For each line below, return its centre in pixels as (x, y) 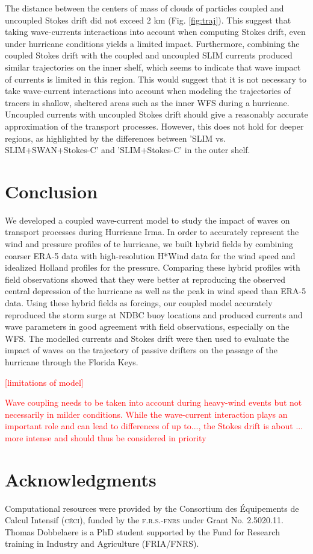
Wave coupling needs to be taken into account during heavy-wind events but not (153, 402)
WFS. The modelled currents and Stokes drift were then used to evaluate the (147, 338)
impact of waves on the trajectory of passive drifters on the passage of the (141, 350)
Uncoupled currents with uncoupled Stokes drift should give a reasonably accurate (156, 114)
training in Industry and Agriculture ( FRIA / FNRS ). (102, 543)
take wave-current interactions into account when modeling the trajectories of (148, 91)
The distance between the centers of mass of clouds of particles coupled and (144, 8)
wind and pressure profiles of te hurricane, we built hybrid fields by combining (149, 244)
